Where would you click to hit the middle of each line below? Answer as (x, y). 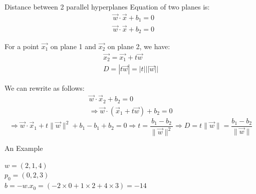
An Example (24, 148)
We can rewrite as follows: (45, 88)
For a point (22, 46)
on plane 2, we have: (139, 46)
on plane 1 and (73, 46)
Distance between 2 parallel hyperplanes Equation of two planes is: (107, 7)
